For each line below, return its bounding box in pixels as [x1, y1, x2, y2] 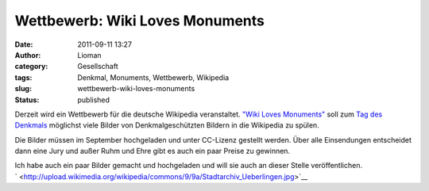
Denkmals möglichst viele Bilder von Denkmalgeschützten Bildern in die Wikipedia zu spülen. [14, 120, 319, 130]
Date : [14, 40, 33, 49]
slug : [14, 84, 32, 94]
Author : [14, 50, 41, 59]
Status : [14, 95, 40, 105]
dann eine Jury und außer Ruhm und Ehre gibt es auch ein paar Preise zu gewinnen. [14, 147, 290, 156]
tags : [14, 72, 33, 82]
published [77, 95, 110, 105]
